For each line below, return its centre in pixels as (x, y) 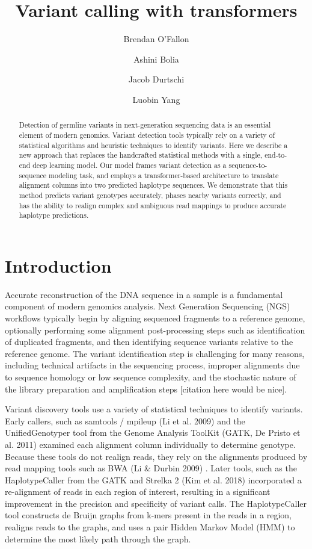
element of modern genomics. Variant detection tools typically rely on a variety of (147, 135)
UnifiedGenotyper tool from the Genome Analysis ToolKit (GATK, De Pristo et (153, 433)
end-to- (276, 155)
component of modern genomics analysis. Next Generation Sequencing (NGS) (148, 306)
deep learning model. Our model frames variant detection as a (130, 165)
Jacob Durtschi (156, 79)
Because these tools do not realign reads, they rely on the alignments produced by (156, 456)
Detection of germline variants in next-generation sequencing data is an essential (145, 125)
